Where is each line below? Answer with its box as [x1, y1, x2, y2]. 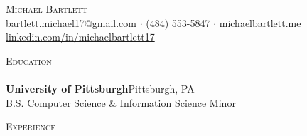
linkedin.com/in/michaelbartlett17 [6, 29, 155, 44]
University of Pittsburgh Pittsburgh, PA [6, 80, 195, 95]
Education [6, 53, 52, 68]
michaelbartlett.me [219, 15, 301, 30]
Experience [6, 119, 55, 134]
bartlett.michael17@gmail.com [6, 15, 136, 30]
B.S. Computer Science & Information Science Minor [6, 95, 236, 110]
